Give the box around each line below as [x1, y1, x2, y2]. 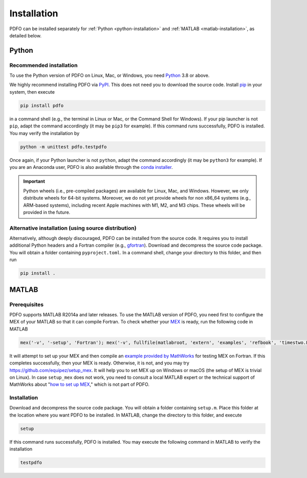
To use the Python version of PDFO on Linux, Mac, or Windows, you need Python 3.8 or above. [9, 72, 210, 79]
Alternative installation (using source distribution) [9, 224, 137, 231]
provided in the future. [23, 209, 71, 215]
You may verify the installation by [9, 130, 80, 136]
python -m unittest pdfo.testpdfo [20, 144, 107, 149]
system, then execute [9, 89, 55, 95]
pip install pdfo [20, 102, 64, 108]
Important [23, 178, 46, 184]
